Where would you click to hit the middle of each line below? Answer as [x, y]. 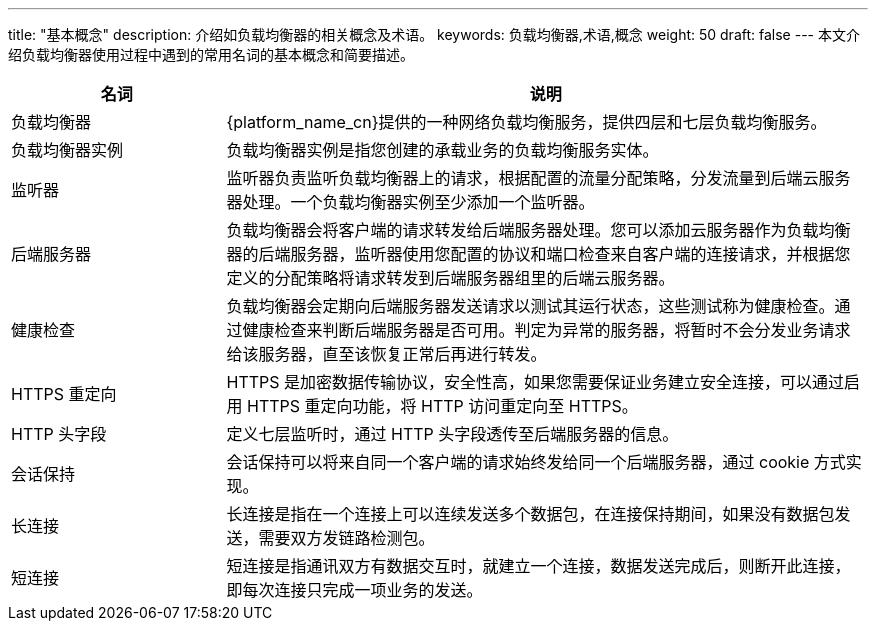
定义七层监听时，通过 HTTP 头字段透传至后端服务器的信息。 [452, 434]
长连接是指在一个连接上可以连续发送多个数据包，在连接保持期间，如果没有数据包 [530, 514]
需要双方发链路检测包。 [346, 538]
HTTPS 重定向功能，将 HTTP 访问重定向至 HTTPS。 [442, 406]
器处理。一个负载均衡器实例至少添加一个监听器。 [410, 202]
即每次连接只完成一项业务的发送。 [354, 590]
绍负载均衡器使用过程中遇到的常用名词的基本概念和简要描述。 [211, 54]
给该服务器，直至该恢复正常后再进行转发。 [386, 354]
